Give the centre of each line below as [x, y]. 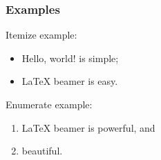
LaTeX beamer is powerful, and [88, 127]
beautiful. [42, 151]
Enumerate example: [49, 104]
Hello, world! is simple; [70, 58]
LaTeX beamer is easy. [70, 81]
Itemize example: [41, 35]
